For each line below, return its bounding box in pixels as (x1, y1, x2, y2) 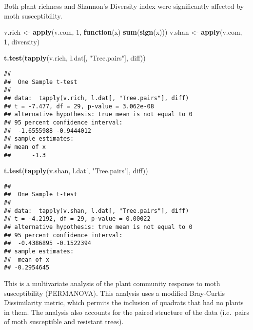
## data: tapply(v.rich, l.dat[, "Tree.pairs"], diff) (4, 94, 189, 102)
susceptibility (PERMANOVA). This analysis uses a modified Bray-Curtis (4, 288, 225, 298)
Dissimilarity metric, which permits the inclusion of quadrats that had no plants (4, 297, 244, 308)
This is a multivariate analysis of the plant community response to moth (4, 278, 220, 288)
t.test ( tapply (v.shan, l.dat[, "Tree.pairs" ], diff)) (4, 165, 148, 176)
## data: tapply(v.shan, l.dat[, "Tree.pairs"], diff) (4, 207, 189, 214)
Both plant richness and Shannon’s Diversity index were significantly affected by (4, 1, 244, 11)
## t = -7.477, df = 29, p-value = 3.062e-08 (4, 103, 154, 110)
